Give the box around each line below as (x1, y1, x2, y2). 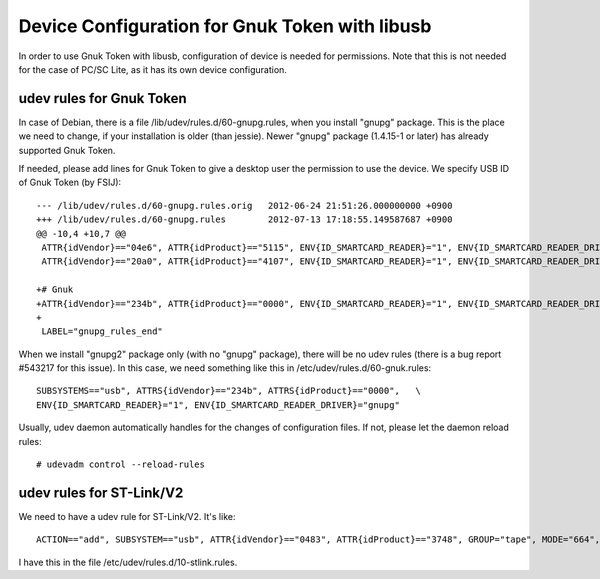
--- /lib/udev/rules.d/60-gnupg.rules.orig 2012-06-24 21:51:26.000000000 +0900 (36, 200, 453, 211)
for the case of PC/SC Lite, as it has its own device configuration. (18, 63, 287, 75)
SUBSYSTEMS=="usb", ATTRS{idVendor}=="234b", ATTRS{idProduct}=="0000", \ (36, 385, 422, 397)
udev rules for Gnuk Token (18, 90, 187, 107)
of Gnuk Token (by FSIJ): (18, 176, 122, 189)
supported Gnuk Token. (18, 144, 116, 156)
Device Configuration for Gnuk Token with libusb (18, 15, 432, 37)
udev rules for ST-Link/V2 (18, 484, 184, 501)
